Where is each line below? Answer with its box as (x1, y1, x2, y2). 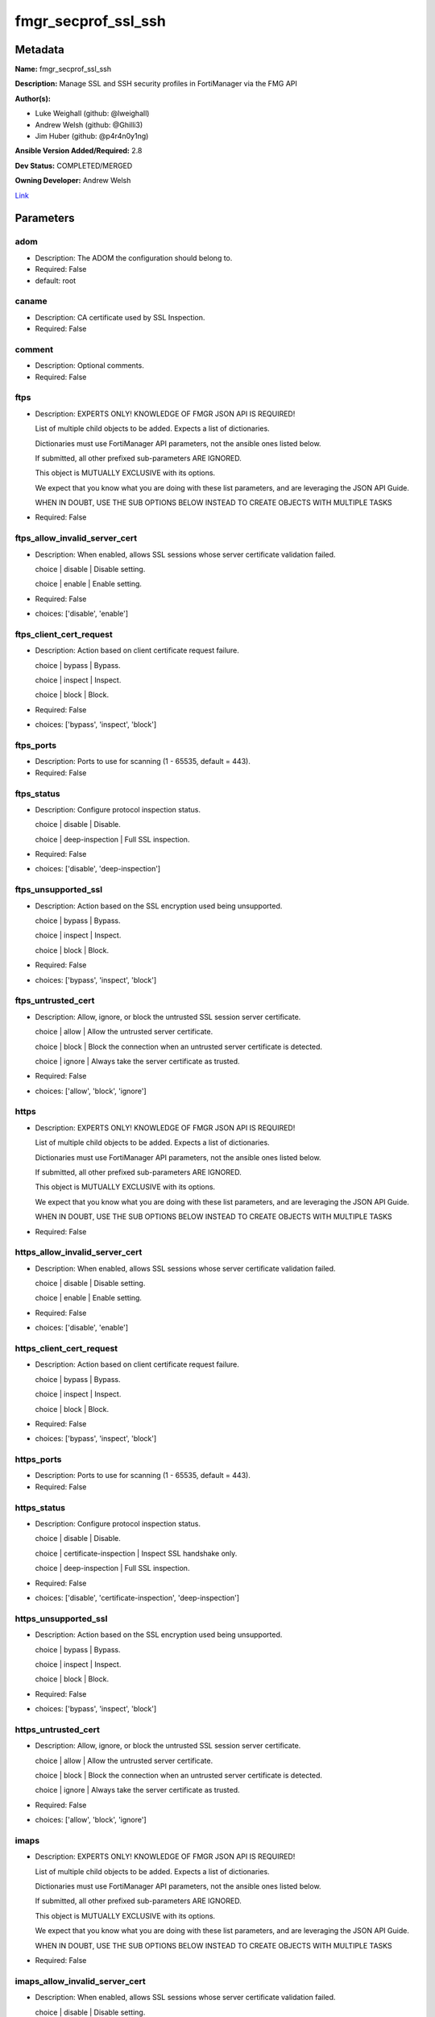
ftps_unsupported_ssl (14, 884, 103, 896)
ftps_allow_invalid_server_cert (14, 532, 137, 544)
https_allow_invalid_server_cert (14, 1247, 143, 1258)
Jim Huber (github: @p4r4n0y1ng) (35, 132, 149, 141)
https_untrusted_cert (14, 1723, 100, 1735)
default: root (35, 275, 77, 286)
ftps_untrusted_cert (14, 995, 95, 1006)
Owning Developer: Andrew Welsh (14, 176, 131, 186)
